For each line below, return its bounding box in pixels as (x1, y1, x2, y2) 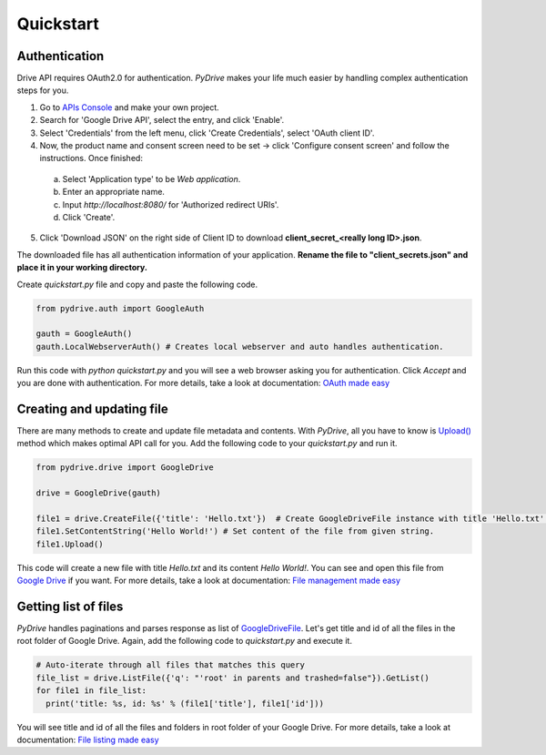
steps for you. (16, 85, 69, 96)
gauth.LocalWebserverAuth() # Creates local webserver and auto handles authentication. (35, 342, 445, 352)
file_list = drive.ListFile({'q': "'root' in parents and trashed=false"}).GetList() (35, 672, 430, 683)
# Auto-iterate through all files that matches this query (35, 660, 305, 670)
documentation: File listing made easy (16, 734, 159, 745)
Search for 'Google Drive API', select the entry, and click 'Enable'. (39, 115, 285, 126)
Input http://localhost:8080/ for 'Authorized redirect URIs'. (62, 199, 279, 209)
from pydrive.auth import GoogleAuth (35, 303, 205, 313)
